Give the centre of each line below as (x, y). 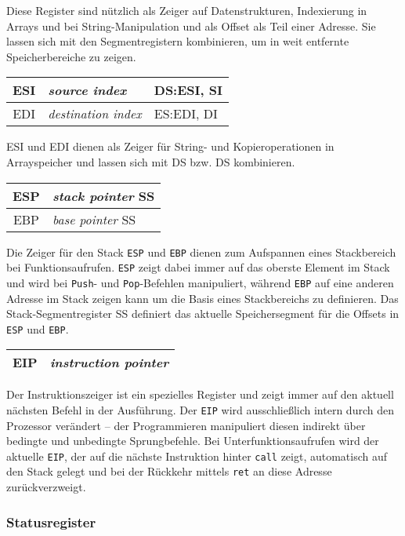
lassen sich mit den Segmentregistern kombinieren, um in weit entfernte (178, 41)
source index (87, 90)
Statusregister (51, 521)
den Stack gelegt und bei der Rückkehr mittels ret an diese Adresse (169, 471)
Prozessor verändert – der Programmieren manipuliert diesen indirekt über (186, 425)
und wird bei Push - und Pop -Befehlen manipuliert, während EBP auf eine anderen (200, 282)
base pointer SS (94, 219)
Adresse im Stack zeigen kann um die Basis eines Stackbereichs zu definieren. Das (202, 298)
